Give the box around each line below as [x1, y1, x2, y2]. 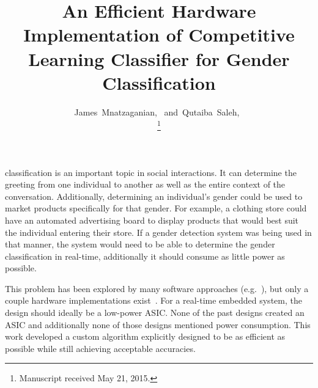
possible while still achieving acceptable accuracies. [5, 342, 196, 354]
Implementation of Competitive [23, 22, 295, 47]
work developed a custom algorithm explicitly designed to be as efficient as [5, 330, 286, 343]
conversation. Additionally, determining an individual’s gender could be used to [5, 189, 303, 202]
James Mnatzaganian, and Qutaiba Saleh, [74, 105, 240, 118]
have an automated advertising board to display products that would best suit [5, 213, 299, 226]
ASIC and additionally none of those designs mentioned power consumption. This [5, 318, 311, 331]
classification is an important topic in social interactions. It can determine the [5, 166, 297, 178]
